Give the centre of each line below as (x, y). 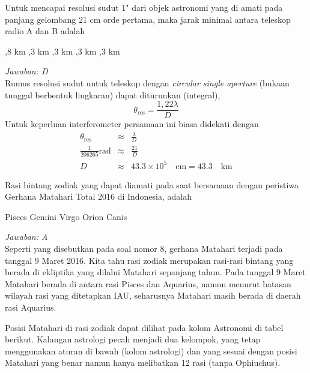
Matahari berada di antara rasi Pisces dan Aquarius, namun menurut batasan (148, 283)
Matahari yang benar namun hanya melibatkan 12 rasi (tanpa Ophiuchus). (143, 363)
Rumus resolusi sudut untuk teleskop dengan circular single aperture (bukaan (147, 82)
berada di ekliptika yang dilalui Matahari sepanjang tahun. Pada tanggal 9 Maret (155, 272)
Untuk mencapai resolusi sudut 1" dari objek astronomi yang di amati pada (144, 7)
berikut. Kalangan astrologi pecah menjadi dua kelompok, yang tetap (133, 339)
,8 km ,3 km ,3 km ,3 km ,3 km (62, 51)
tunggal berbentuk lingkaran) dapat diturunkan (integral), (113, 94)
